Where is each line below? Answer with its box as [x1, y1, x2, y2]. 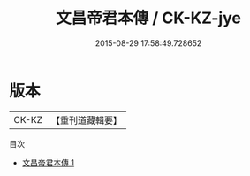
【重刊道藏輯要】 [50, 114, 122, 126]
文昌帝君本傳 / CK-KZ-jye [56, 8, 241, 28]
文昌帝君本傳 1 [21, 157, 75, 168]
